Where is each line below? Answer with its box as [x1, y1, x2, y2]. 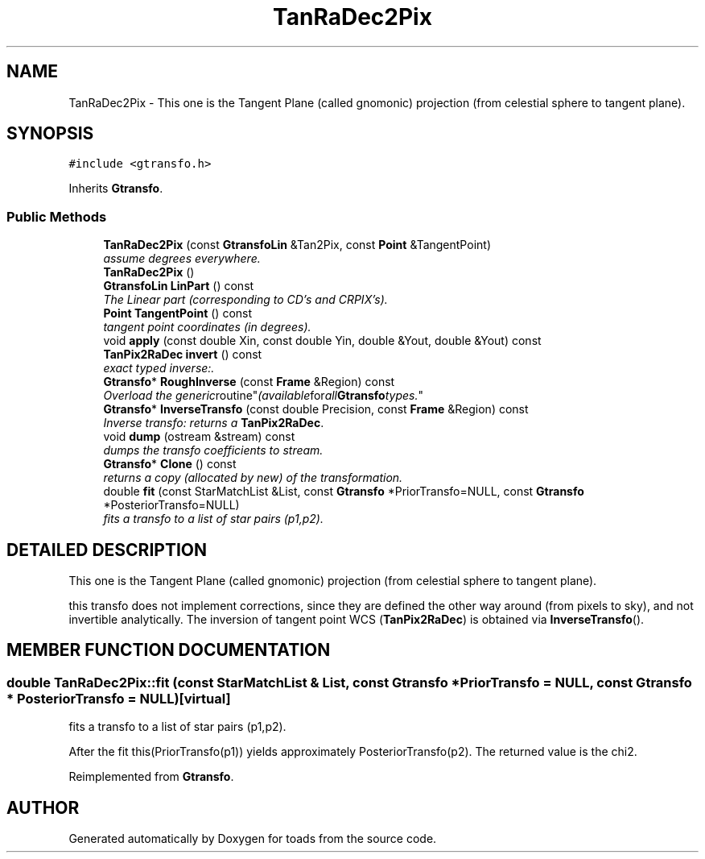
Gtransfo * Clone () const [103, 457, 237, 471]
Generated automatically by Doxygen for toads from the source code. [68, 832, 437, 846]
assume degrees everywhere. [103, 251, 261, 266]
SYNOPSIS [6, 123, 94, 144]
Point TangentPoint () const [103, 306, 253, 321]
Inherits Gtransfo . [68, 181, 163, 196]
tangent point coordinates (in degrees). [103, 320, 311, 334]
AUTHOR [6, 797, 80, 818]
